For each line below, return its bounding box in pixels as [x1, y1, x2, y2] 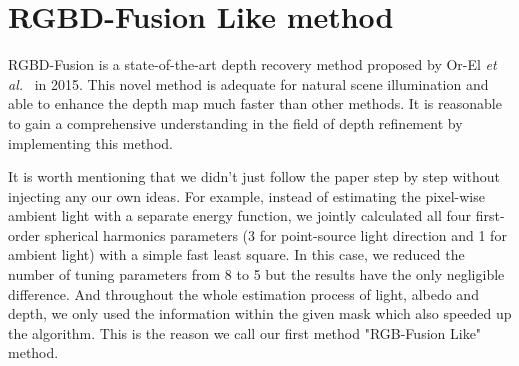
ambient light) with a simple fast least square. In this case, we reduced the [8, 244, 465, 265]
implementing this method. [8, 132, 173, 153]
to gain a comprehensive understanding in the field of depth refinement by [8, 112, 463, 133]
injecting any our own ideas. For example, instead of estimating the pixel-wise [8, 185, 485, 206]
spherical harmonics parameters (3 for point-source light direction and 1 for [44, 224, 507, 245]
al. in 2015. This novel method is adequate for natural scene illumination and [8, 73, 489, 94]
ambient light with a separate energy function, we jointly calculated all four [8, 205, 471, 226]
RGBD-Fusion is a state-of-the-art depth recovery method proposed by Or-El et [8, 54, 497, 75]
